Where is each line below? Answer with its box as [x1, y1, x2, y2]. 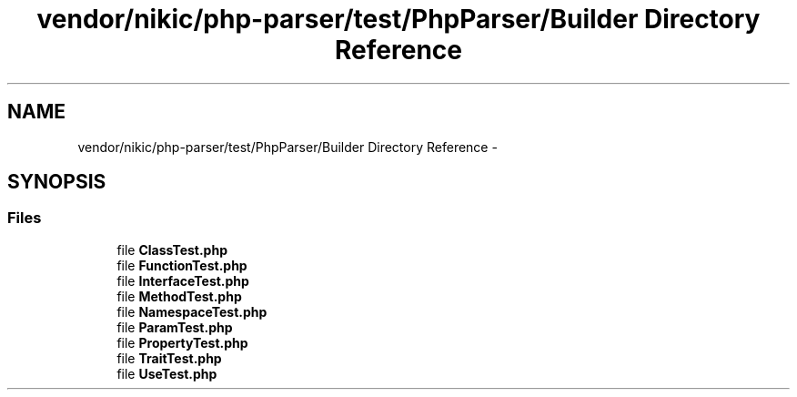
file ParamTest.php [116, 319, 233, 335]
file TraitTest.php [116, 350, 222, 366]
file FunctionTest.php [116, 257, 247, 273]
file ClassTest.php [116, 241, 227, 258]
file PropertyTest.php [116, 334, 248, 351]
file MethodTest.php [116, 288, 242, 304]
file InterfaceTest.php [116, 272, 249, 289]
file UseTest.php [116, 365, 217, 382]
